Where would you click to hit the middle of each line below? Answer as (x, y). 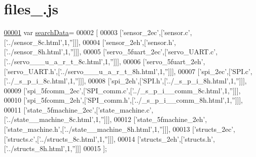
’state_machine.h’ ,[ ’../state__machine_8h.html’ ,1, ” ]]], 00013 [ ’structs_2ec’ (119, 129)
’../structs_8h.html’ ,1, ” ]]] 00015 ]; (56, 148)
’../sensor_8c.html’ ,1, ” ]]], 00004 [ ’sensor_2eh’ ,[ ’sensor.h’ (90, 42)
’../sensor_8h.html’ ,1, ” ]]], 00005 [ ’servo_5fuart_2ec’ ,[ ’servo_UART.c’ (110, 52)
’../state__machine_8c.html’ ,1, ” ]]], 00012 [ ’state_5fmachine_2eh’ (105, 119)
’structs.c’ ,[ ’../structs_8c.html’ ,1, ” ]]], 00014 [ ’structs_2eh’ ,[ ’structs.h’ (109, 138)
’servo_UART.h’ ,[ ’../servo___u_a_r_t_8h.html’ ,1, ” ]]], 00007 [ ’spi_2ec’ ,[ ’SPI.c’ (128, 71)
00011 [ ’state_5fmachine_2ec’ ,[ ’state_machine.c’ (78, 109)
